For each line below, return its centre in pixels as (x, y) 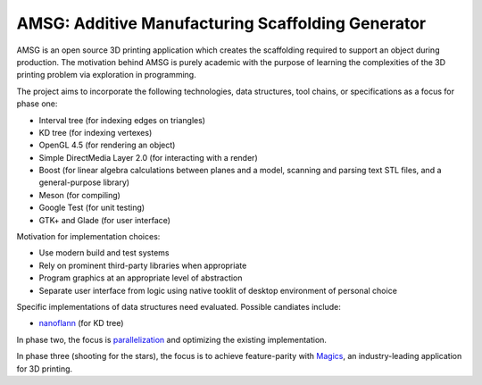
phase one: (37, 104)
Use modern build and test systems (104, 253)
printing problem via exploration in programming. (106, 75)
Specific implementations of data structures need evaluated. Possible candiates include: (179, 306)
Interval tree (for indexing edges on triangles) (122, 120)
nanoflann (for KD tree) (81, 323)
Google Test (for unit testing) (92, 208)
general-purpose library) (84, 182)
